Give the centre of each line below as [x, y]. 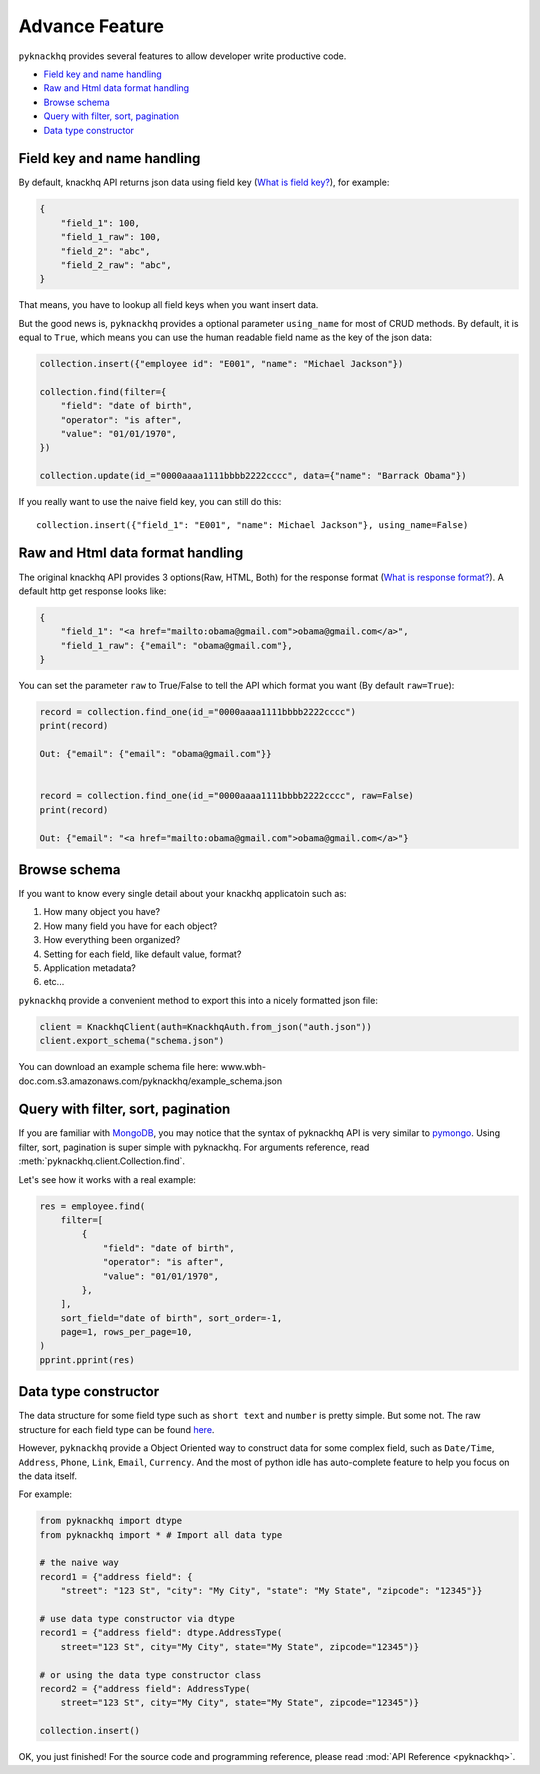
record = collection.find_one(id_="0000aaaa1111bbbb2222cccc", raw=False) [227, 796]
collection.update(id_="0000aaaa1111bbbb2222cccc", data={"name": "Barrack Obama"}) [253, 476]
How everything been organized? [112, 940]
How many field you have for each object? [130, 926]
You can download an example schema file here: [118, 1067]
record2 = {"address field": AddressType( [145, 1688]
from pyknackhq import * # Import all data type [161, 1534]
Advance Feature [91, 26]
